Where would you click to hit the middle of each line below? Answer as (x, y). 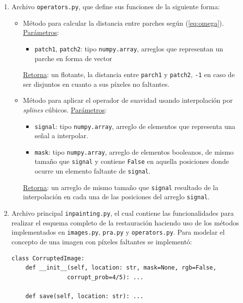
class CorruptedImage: (48, 258)
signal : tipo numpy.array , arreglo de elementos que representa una (135, 126)
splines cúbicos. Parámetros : (65, 109)
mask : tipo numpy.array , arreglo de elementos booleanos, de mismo (134, 151)
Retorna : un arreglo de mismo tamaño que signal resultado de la (121, 187)
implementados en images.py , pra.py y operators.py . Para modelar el (118, 232)
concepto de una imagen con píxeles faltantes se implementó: (102, 241)
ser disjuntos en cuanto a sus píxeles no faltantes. (96, 84)
